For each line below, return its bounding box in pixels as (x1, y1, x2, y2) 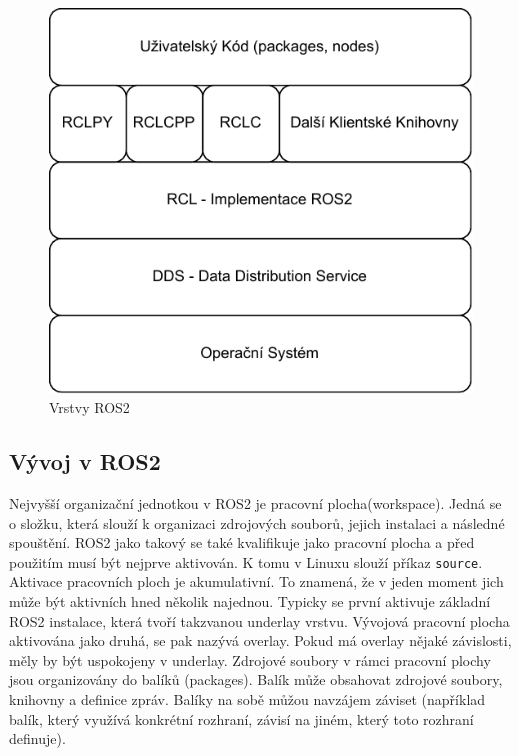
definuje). (9, 728, 66, 749)
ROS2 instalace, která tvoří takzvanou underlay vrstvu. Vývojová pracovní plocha (9, 610, 510, 631)
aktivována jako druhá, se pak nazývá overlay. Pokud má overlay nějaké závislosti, (9, 630, 512, 651)
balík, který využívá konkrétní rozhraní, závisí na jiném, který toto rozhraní (9, 708, 474, 729)
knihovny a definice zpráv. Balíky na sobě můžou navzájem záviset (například (9, 688, 486, 709)
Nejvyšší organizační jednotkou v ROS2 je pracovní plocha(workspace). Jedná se (9, 492, 502, 513)
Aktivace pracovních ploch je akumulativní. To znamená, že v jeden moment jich (9, 571, 504, 592)
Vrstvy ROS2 (49, 397, 130, 418)
